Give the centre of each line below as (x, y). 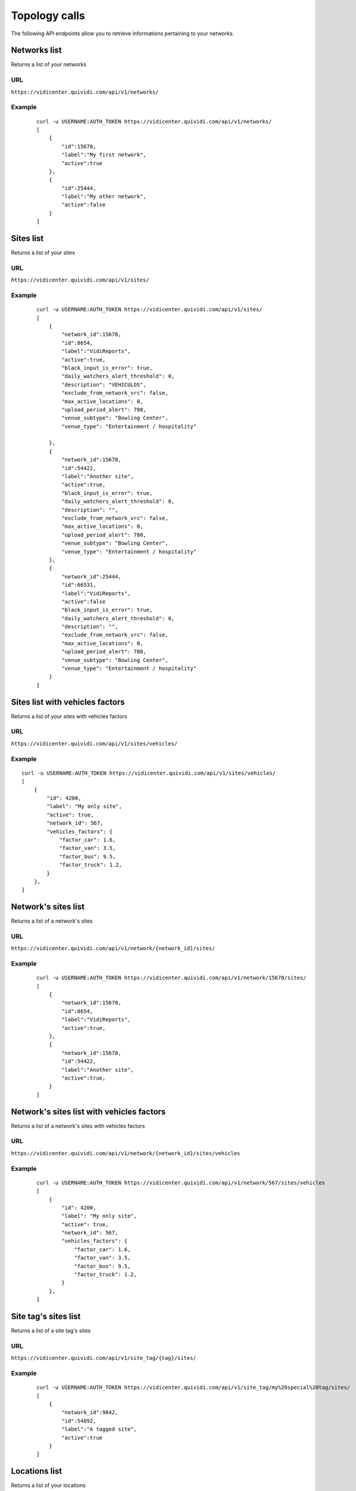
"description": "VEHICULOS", (104, 384)
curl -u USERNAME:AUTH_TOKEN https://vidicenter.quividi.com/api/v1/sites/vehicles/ (149, 773)
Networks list (36, 50)
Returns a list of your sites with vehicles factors (69, 716)
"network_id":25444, (91, 576)
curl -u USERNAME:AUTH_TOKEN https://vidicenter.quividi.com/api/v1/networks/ (154, 121)
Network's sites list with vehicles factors (88, 1111)
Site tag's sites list (46, 1317)
